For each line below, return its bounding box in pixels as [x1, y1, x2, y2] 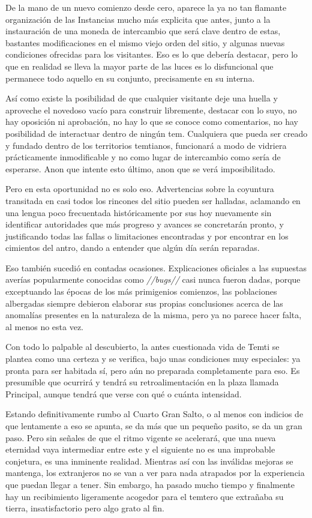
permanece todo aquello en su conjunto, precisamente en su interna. [5, 71, 255, 84]
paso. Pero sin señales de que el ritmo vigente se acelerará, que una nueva [5, 431, 276, 444]
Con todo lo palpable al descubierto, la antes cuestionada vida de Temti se [5, 340, 280, 353]
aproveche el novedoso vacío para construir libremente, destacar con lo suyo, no [5, 103, 297, 116]
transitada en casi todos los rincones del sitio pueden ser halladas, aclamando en [5, 194, 301, 206]
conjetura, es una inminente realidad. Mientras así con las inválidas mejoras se [5, 454, 293, 467]
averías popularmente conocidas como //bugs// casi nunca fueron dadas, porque [5, 273, 301, 286]
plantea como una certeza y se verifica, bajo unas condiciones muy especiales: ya [5, 352, 301, 365]
